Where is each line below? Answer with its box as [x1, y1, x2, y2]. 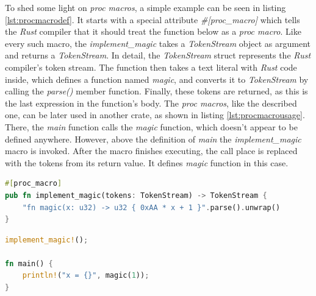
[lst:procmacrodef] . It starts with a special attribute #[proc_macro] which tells [5, 13, 300, 26]
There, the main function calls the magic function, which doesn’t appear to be [5, 120, 298, 133]
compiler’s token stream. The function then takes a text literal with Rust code [5, 60, 297, 73]
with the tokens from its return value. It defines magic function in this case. [5, 156, 289, 169]
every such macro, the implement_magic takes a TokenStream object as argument [5, 37, 311, 49]
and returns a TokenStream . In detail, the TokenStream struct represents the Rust [5, 49, 311, 62]
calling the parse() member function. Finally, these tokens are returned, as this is [5, 85, 308, 97]
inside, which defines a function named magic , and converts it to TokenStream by [5, 72, 309, 85]
